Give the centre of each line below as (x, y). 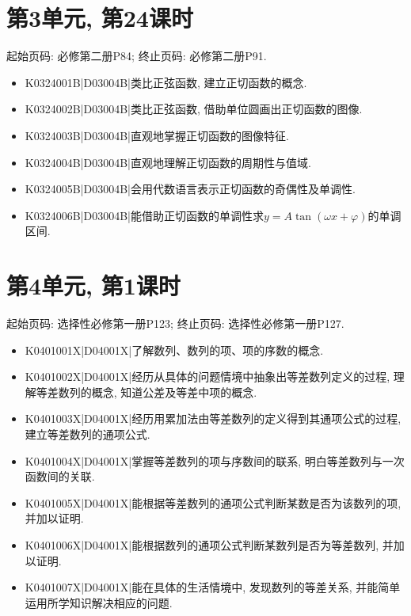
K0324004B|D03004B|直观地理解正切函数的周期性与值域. (168, 162)
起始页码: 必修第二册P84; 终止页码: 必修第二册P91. (137, 56)
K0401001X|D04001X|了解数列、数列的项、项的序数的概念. (174, 350)
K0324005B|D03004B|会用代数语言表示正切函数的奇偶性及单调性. (190, 189)
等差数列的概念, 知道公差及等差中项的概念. (147, 392)
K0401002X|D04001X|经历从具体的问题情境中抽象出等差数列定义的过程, (207, 376)
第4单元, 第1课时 (93, 285)
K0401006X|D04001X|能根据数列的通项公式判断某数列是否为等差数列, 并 (209, 544)
